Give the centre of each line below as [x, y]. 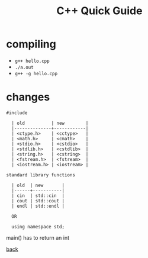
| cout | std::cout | [38, 201]
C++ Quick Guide [99, 11]
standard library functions [41, 175]
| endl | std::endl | [38, 206]
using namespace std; [38, 227]
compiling [31, 44]
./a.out [24, 67]
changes [28, 97]
